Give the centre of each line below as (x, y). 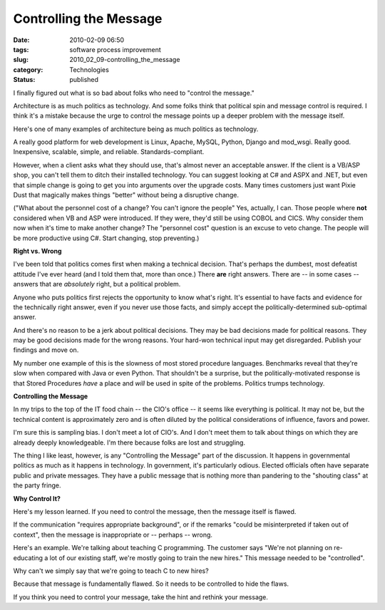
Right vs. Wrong (37, 251)
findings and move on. (46, 350)
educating (28, 558)
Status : (24, 80)
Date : (21, 40)
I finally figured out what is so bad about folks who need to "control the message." (134, 93)
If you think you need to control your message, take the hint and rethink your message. (141, 597)
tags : (21, 49)
